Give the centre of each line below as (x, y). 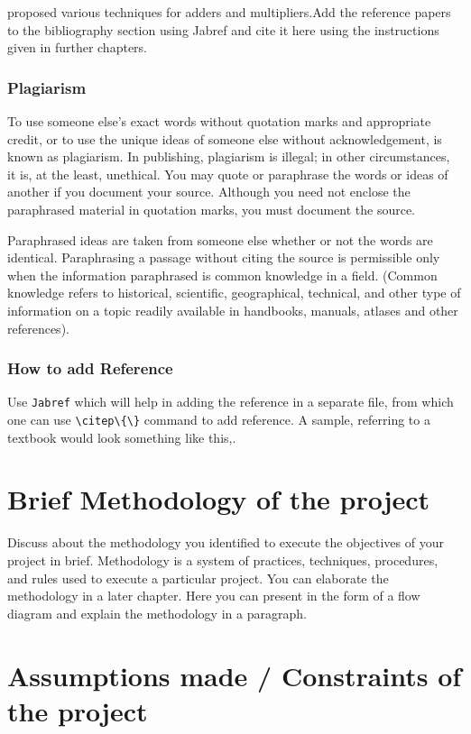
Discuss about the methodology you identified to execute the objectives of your (226, 542)
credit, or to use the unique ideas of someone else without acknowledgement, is (225, 138)
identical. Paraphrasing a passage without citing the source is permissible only (224, 257)
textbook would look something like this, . (122, 437)
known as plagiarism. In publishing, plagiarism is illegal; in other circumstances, (229, 156)
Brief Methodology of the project (219, 499)
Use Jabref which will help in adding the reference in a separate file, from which (231, 402)
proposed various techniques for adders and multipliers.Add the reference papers (229, 12)
